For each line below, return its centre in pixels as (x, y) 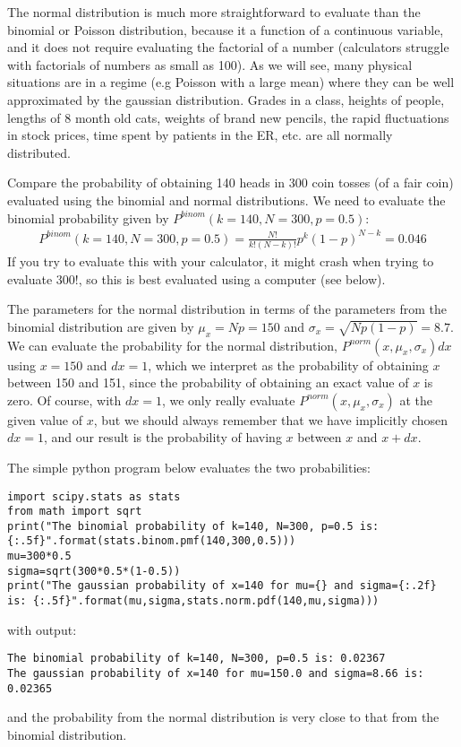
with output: (42, 629)
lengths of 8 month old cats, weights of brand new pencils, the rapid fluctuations (228, 117)
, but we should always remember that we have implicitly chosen (271, 419)
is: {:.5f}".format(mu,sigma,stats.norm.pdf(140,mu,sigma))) (193, 601)
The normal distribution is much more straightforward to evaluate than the (214, 12)
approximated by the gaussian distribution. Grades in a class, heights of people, (226, 99)
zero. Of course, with (64, 400)
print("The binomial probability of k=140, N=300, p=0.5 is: (193, 526)
